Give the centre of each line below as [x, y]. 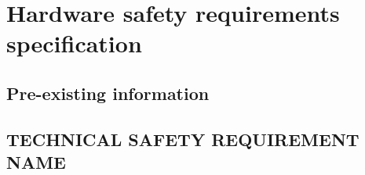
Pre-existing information [108, 93]
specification [74, 43]
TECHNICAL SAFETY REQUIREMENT [183, 139]
